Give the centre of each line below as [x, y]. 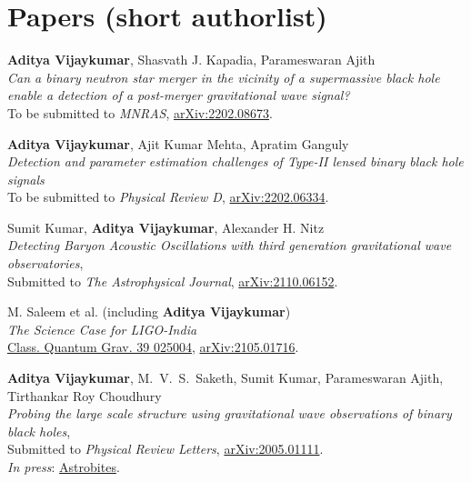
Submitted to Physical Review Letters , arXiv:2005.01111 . [165, 449]
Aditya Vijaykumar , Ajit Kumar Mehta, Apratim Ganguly [178, 143]
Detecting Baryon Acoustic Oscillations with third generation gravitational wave [230, 245]
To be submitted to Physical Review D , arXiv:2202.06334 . [168, 197]
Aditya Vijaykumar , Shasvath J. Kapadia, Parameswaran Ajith [191, 60]
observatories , [45, 263]
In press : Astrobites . [64, 467]
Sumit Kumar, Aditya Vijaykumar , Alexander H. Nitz [166, 227]
